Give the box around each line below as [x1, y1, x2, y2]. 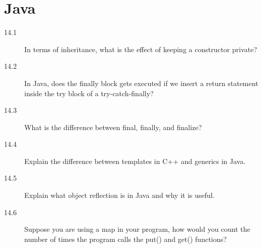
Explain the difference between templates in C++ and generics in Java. [24, 155, 246, 166]
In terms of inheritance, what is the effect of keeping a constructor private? [24, 44, 257, 54]
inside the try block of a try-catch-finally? [24, 88, 154, 98]
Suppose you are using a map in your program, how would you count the [24, 224, 250, 234]
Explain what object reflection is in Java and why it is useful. [24, 190, 215, 200]
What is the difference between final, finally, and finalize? [24, 121, 202, 132]
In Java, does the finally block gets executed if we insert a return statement [24, 77, 258, 88]
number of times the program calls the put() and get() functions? [24, 233, 227, 244]
